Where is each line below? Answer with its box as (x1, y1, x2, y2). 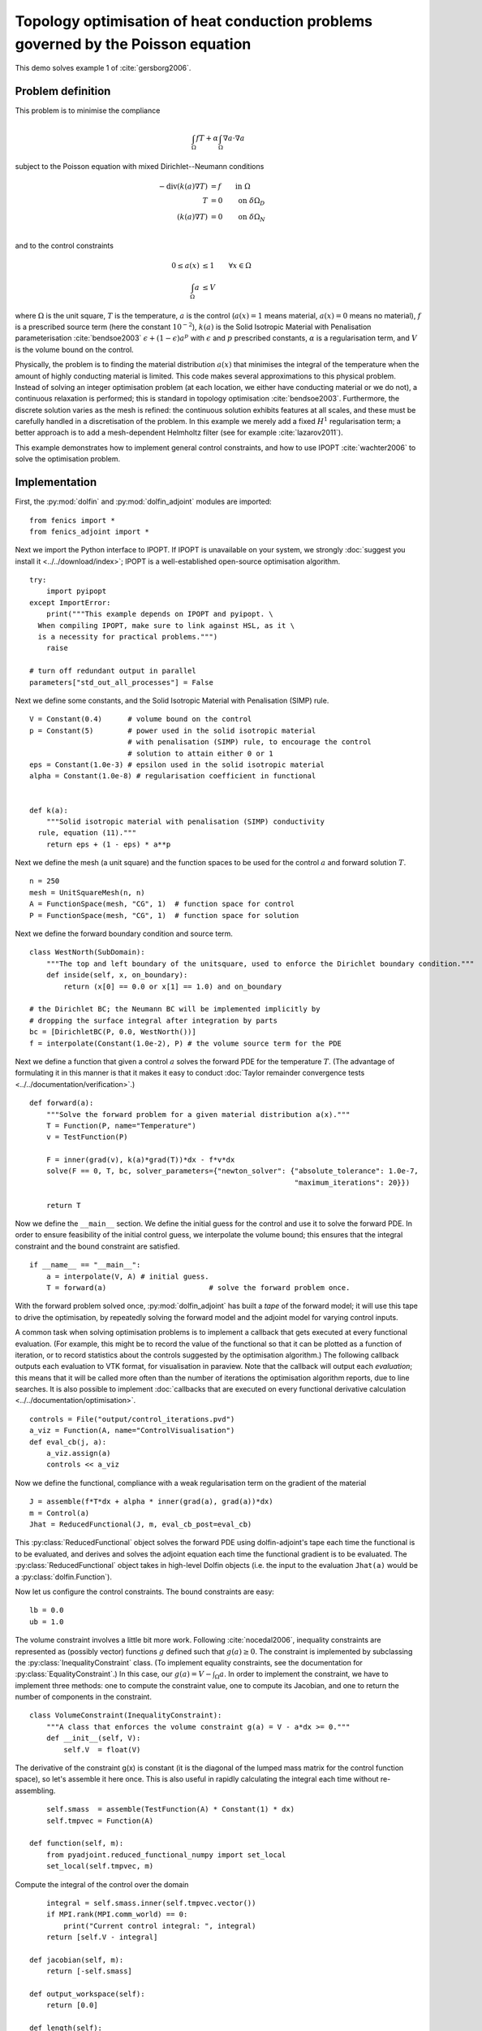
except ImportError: (29, 598, 111, 607)
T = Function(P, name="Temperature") (45, 1121, 196, 1130)
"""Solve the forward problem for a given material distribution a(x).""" (45, 1110, 351, 1119)
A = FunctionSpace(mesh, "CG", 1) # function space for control (29, 899, 295, 909)
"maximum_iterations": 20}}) (294, 1178, 411, 1187)
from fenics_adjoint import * (29, 526, 150, 536)
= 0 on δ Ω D (210, 196, 265, 207)
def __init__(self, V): (45, 1734, 141, 1743)
